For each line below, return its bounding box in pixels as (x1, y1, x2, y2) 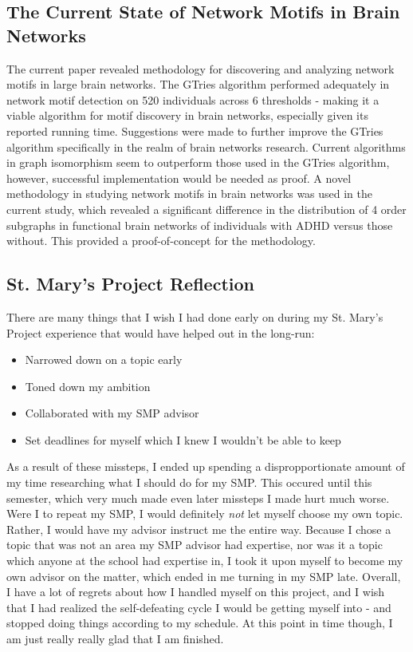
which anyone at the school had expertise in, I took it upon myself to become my (6, 552, 403, 569)
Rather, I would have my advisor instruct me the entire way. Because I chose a (6, 520, 391, 537)
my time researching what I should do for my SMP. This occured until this (6, 474, 372, 491)
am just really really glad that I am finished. (6, 630, 224, 647)
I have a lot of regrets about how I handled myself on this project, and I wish (6, 583, 385, 600)
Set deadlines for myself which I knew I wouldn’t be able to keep (25, 431, 341, 448)
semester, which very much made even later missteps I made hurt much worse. (6, 489, 390, 506)
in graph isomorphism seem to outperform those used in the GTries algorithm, (6, 154, 390, 171)
